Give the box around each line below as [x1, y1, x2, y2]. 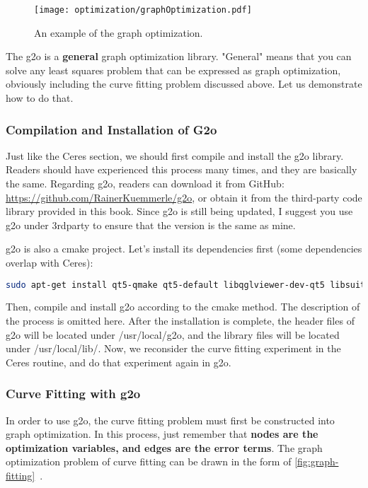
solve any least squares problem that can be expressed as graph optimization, [6, 62, 341, 77]
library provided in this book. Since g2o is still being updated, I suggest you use [6, 204, 353, 219]
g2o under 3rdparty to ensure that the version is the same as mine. [6, 217, 296, 232]
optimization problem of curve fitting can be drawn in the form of [6, 454, 292, 469]
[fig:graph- [294, 454, 339, 469]
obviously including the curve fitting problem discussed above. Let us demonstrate [6, 76, 362, 91]
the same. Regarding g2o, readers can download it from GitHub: [6, 176, 284, 191]
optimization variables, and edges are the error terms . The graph [6, 440, 323, 455]
